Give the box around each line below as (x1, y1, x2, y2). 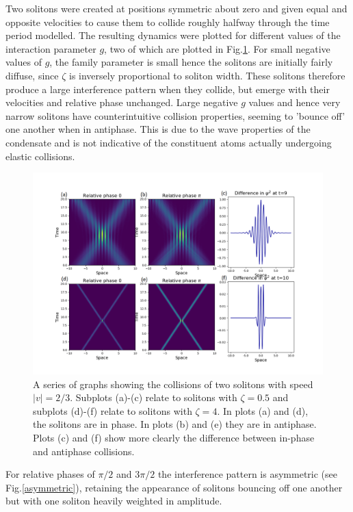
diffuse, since (5, 68, 59, 82)
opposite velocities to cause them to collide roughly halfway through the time (5, 14, 330, 29)
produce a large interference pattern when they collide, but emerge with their (5, 81, 330, 96)
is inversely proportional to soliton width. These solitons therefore (69, 68, 345, 82)
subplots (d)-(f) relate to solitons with (33, 403, 192, 418)
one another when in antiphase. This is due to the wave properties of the (5, 122, 311, 136)
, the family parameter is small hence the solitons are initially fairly (49, 55, 333, 69)
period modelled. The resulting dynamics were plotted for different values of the (5, 28, 341, 42)
